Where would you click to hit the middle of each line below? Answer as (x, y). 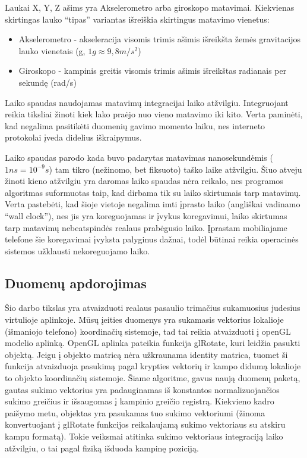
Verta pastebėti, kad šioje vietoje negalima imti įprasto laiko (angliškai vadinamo (153, 204)
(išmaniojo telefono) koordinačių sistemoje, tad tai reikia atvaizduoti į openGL (148, 331)
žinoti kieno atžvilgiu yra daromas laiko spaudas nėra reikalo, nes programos (144, 181)
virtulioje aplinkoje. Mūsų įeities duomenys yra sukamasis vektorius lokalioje (144, 320)
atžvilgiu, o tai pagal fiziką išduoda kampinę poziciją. (102, 448)
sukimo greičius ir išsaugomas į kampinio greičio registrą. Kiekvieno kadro (140, 401)
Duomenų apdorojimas (76, 283)
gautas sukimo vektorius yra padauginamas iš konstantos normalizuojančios (142, 389)
